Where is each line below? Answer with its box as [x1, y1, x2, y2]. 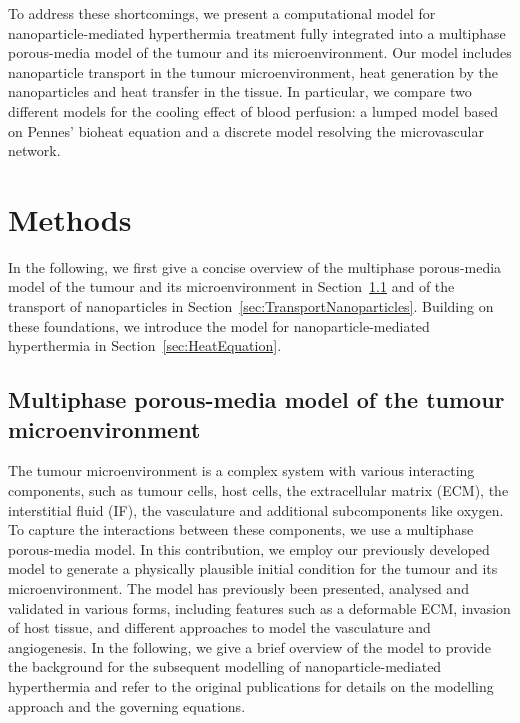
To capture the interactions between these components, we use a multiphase [8, 519, 474, 540]
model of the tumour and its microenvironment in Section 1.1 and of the [8, 276, 455, 297]
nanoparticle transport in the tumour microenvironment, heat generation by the [8, 61, 499, 82]
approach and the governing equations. [8, 695, 246, 716]
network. [8, 140, 61, 161]
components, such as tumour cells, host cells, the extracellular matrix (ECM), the [8, 480, 509, 501]
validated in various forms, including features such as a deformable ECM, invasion [8, 597, 511, 618]
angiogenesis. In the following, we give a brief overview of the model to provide [8, 636, 491, 657]
